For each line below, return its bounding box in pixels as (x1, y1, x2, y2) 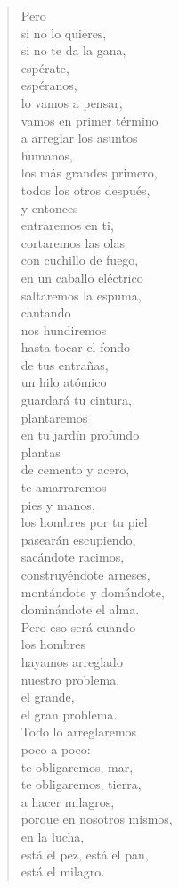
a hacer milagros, (20, 792, 115, 810)
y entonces (20, 198, 78, 217)
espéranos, (20, 76, 77, 95)
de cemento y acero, (20, 460, 130, 479)
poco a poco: (20, 739, 91, 758)
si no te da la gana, (20, 41, 126, 60)
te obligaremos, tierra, (20, 775, 142, 793)
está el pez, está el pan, (20, 844, 149, 863)
